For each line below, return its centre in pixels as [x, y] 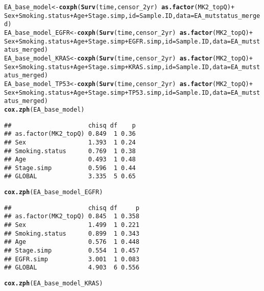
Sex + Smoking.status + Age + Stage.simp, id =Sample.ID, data [98, 16]
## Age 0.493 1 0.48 [70, 160]
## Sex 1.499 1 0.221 [72, 225]
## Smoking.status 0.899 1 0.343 [72, 233]
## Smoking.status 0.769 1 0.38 [70, 151]
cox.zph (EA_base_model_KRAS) [54, 284]
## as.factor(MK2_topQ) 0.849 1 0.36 [70, 134]
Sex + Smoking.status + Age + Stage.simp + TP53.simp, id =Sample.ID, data [116, 92]
